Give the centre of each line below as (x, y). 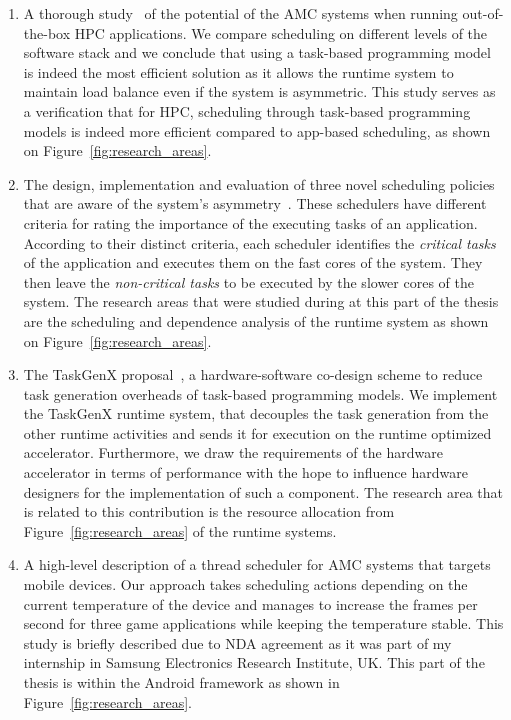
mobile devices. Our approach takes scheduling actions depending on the (245, 584)
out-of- (483, 13)
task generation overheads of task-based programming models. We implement (260, 393)
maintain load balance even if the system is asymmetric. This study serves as (259, 91)
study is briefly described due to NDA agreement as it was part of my (237, 642)
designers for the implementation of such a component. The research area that (263, 491)
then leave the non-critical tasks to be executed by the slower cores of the (248, 281)
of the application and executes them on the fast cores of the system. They (253, 262)
